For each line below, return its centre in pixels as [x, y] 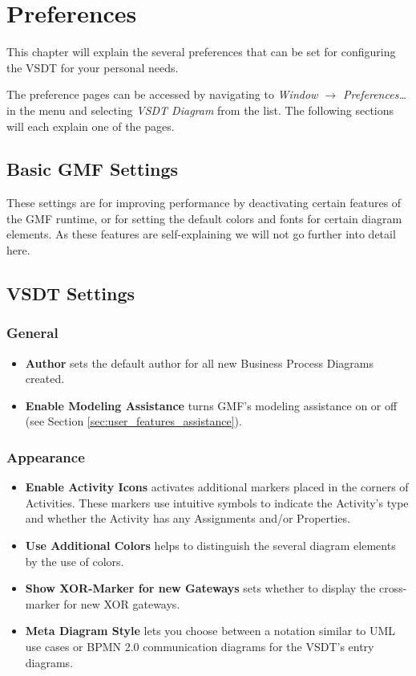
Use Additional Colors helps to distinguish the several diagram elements [210, 546]
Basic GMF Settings [93, 169]
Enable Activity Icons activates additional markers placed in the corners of [217, 487]
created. [45, 379]
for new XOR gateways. [122, 603]
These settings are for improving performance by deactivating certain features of [204, 203]
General [32, 333]
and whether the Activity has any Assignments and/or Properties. [188, 518]
